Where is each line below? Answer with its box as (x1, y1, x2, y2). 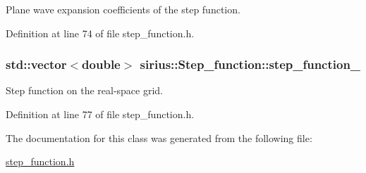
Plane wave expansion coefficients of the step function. (6, 2, 240, 16)
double (82, 56, 121, 73)
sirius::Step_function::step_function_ (140, 56, 361, 73)
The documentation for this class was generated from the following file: (6, 130, 312, 145)
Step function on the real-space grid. (6, 83, 164, 98)
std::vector (6, 56, 67, 73)
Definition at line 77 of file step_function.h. (6, 107, 195, 121)
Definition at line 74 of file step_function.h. (6, 25, 195, 40)
